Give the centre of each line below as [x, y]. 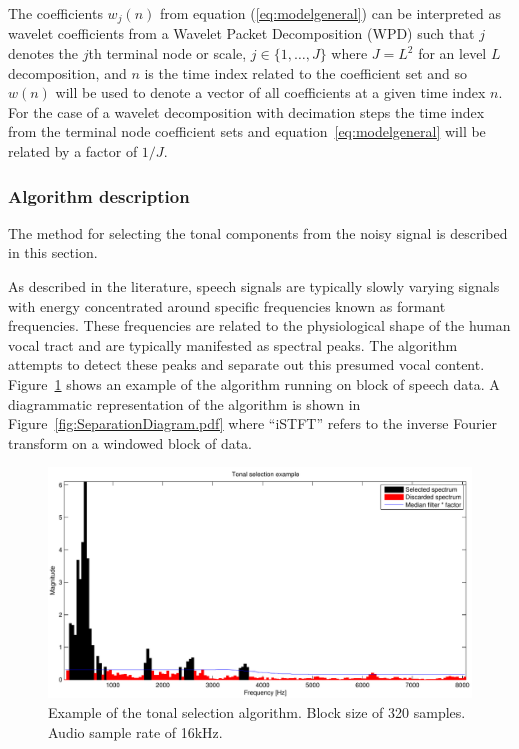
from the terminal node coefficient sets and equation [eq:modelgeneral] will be [247, 131]
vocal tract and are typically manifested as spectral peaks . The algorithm [233, 344]
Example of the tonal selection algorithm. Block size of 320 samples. [257, 712]
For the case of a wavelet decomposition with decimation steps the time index [246, 111]
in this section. [53, 252]
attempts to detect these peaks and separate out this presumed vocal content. [246, 364]
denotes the [43, 53]
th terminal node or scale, [167, 53]
